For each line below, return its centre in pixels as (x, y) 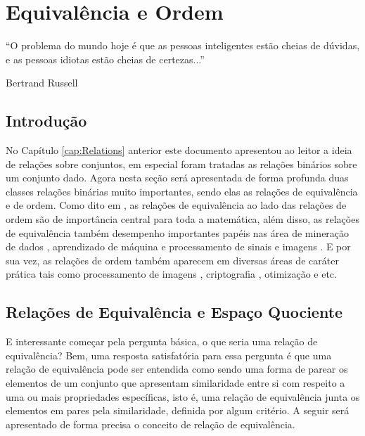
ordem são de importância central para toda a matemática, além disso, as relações (182, 219)
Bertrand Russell (42, 83)
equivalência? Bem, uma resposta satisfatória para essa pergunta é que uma (169, 355)
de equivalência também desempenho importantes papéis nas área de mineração (178, 232)
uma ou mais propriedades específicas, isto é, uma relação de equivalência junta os (183, 396)
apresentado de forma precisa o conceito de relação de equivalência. (151, 424)
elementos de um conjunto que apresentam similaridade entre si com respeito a (175, 383)
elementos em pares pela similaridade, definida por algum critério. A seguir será (178, 410)
